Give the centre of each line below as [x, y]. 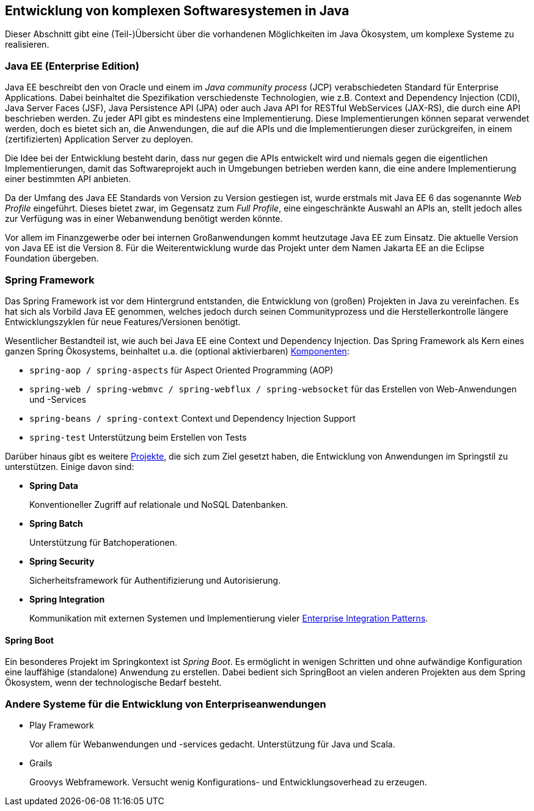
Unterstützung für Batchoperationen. [103, 542]
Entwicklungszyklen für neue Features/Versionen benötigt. [123, 321]
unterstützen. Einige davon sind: [70, 466]
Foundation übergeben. [52, 259]
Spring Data [54, 485]
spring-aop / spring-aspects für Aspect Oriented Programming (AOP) [181, 370]
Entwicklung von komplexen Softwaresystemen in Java [177, 11]
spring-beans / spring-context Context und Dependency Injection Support [192, 418]
